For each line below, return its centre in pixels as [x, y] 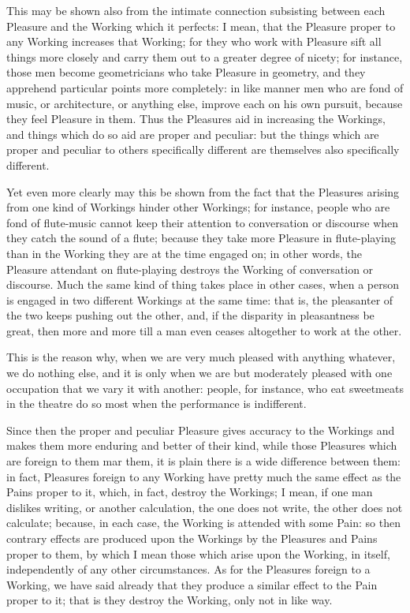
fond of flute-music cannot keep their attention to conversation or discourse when [203, 222]
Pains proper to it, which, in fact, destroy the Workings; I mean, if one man [190, 492]
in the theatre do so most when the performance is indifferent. [157, 404]
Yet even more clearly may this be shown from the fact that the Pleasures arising [203, 191]
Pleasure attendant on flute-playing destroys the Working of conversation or [190, 269]
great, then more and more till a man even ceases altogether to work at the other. [204, 330]
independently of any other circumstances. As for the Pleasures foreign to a [188, 569]
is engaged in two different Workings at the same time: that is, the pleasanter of [200, 299]
